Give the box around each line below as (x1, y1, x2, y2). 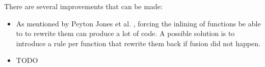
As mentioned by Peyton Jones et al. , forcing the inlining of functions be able (16, 18, 261, 28)
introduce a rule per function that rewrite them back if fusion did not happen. (16, 38, 260, 48)
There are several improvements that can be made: (4, 1, 163, 11)
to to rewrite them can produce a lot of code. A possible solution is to (16, 28, 235, 39)
